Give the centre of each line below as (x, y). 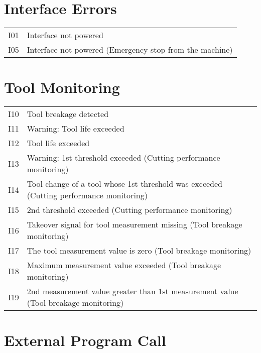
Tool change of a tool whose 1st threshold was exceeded (125, 184)
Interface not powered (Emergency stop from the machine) (130, 50)
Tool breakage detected (68, 114)
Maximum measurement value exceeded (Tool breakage (124, 265)
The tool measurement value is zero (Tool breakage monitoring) (139, 251)
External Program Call (85, 340)
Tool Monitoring (62, 87)
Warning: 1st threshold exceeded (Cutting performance (123, 158)
